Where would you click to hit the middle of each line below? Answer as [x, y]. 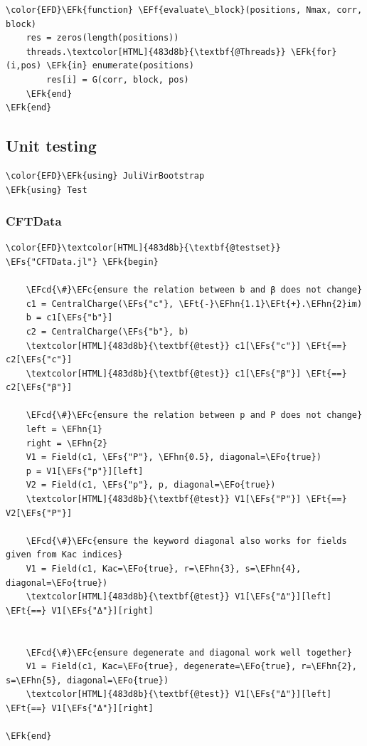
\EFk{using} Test [47, 190]
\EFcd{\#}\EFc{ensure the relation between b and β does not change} [194, 290]
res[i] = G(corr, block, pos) [118, 79]
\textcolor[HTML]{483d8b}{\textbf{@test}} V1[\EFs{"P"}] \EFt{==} [186, 499]
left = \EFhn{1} [64, 430]
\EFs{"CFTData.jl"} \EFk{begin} [82, 262]
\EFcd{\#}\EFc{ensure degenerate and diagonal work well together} [189, 652]
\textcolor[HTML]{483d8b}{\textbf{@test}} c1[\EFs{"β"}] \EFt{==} [186, 373]
